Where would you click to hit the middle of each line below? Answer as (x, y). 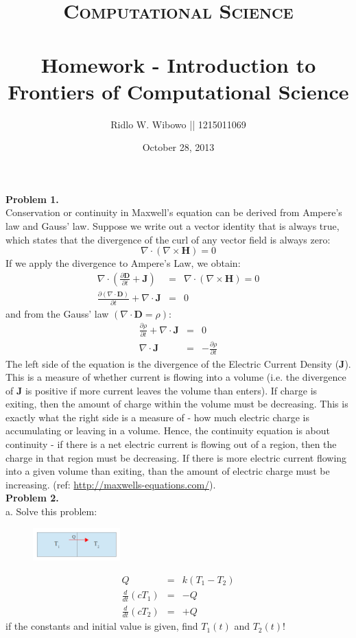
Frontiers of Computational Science (178, 91)
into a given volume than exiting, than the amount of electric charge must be (168, 471)
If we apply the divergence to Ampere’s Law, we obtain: (123, 263)
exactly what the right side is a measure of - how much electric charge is (157, 417)
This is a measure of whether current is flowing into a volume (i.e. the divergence (176, 377)
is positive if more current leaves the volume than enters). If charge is (171, 390)
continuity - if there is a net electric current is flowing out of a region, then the (171, 444)
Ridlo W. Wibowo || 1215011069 (178, 124)
